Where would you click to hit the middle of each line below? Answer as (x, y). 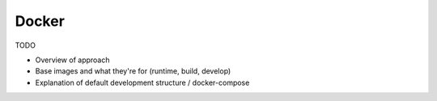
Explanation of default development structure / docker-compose (142, 82)
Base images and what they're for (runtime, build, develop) (133, 71)
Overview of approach (72, 60)
